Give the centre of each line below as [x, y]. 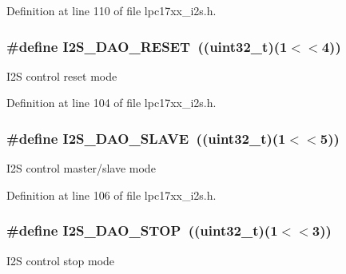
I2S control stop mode [61, 260]
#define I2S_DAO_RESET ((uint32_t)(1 [147, 46]
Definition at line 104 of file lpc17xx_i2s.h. [111, 103]
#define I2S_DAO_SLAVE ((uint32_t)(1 [146, 138]
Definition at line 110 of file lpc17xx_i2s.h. [111, 10]
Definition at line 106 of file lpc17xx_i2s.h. [111, 195]
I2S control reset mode [62, 75]
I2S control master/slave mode [81, 168]
